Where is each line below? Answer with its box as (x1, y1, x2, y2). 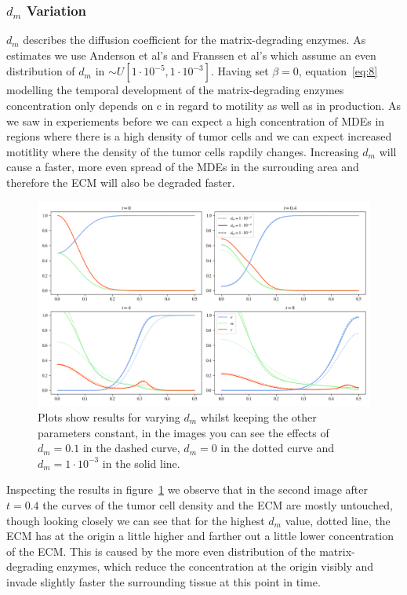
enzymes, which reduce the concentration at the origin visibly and (56, 558, 374, 575)
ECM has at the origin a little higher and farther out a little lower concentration (6, 527, 394, 544)
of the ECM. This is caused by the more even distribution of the (6, 542, 316, 559)
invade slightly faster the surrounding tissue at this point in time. (6, 573, 321, 590)
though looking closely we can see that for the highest (6, 512, 265, 528)
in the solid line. (102, 454, 180, 471)
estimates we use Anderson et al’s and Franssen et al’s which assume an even (6, 46, 376, 63)
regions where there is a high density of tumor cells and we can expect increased (6, 128, 392, 144)
